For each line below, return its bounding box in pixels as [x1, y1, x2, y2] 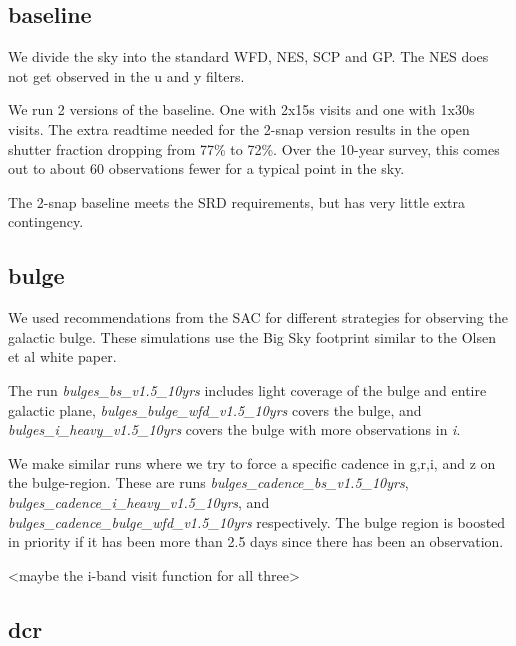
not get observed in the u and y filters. [8, 65, 245, 86]
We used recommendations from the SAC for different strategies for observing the [8, 307, 508, 328]
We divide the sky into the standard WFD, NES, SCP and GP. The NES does [8, 46, 489, 67]
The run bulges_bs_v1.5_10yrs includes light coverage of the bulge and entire [8, 379, 487, 400]
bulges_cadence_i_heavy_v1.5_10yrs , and [8, 491, 270, 512]
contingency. [8, 211, 84, 232]
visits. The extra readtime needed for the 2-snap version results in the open [8, 118, 470, 139]
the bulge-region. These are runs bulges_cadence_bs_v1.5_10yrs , [8, 472, 409, 493]
